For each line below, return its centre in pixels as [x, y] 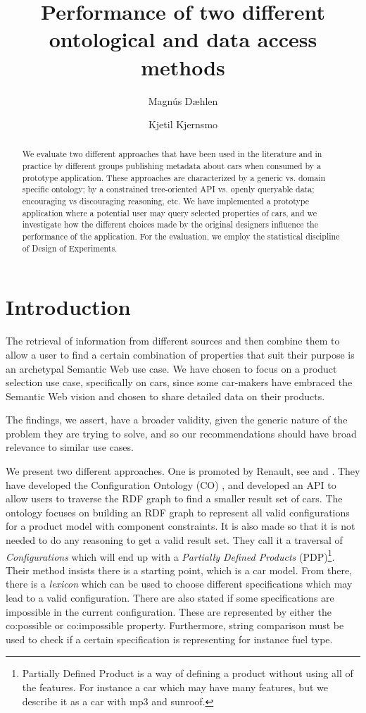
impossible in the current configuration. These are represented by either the [169, 611]
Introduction [68, 307]
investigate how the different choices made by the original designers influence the [170, 224]
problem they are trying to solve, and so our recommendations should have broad [181, 433]
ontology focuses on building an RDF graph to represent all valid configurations [178, 512]
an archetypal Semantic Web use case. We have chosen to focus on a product [171, 368]
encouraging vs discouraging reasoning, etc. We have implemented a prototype [166, 201]
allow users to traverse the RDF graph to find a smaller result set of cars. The [174, 498]
